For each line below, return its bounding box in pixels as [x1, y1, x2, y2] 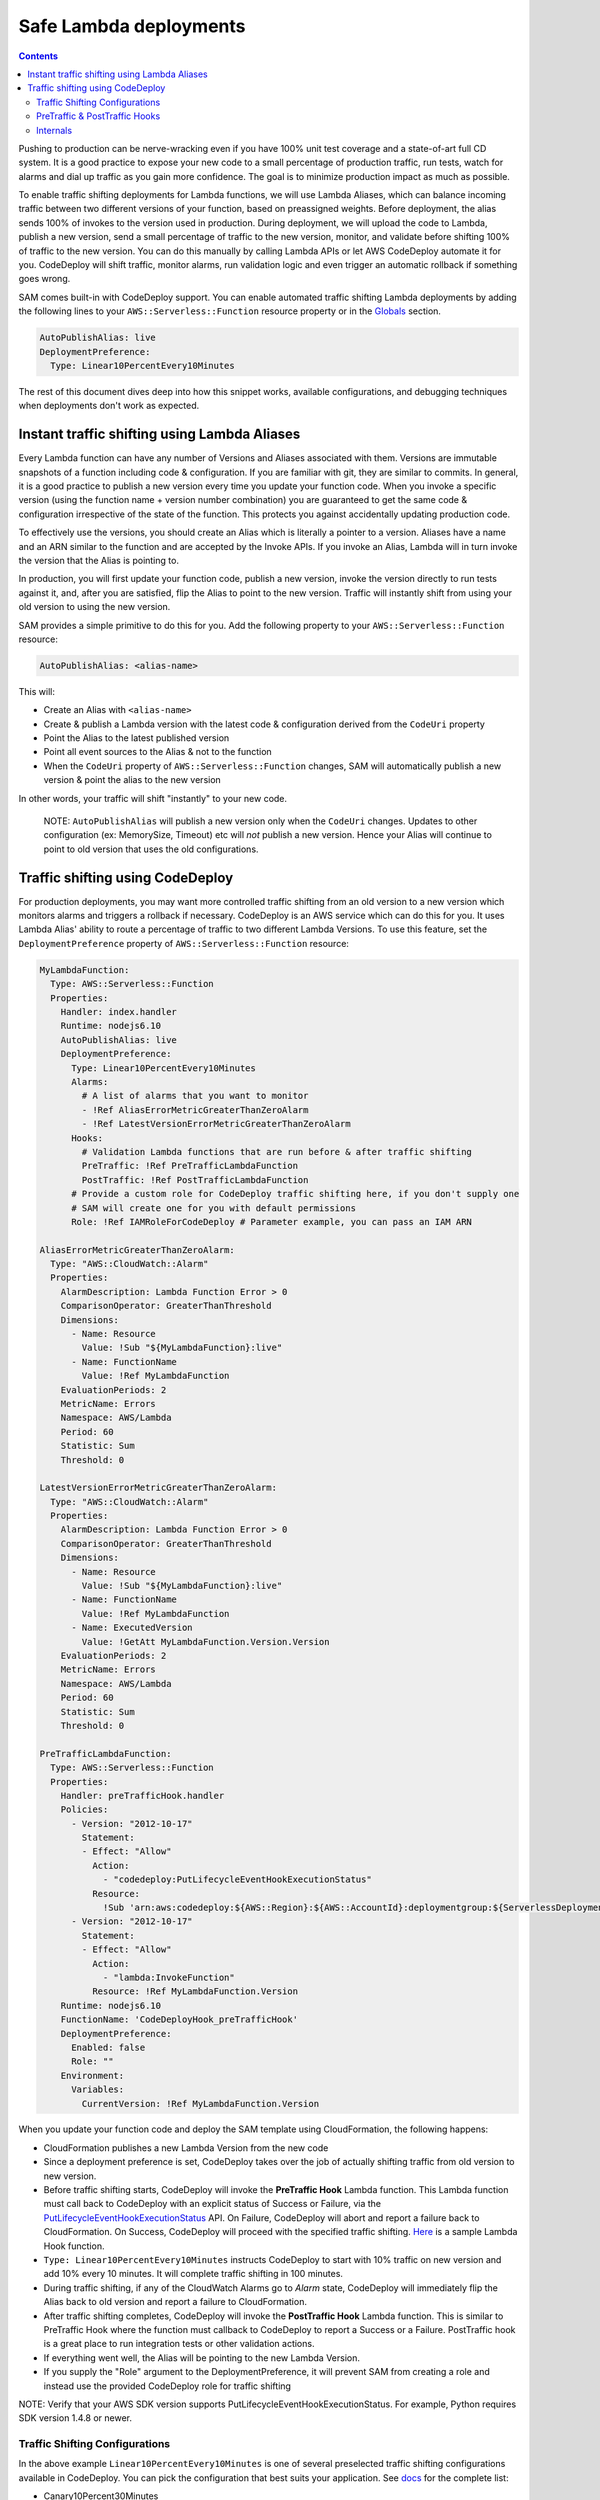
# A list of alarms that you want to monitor [81, 1090, 309, 1102]
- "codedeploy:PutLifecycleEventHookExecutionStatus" [102, 1874, 372, 1885]
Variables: [71, 2084, 125, 2095]
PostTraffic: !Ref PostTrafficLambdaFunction [81, 1174, 309, 1185]
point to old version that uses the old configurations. [43, 843, 259, 855]
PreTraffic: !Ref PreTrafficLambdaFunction [81, 1160, 299, 1172]
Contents [18, 50, 59, 62]
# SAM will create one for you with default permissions [71, 1202, 357, 1214]
